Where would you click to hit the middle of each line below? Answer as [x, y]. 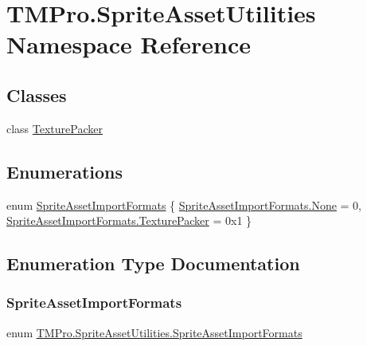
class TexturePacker [55, 128]
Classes [37, 94]
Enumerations [65, 171]
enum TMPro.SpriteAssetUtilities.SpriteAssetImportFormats [154, 332]
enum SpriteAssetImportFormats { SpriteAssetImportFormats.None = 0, [184, 204]
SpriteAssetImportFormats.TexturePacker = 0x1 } [129, 220]
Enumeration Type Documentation [153, 263]
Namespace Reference [129, 44]
